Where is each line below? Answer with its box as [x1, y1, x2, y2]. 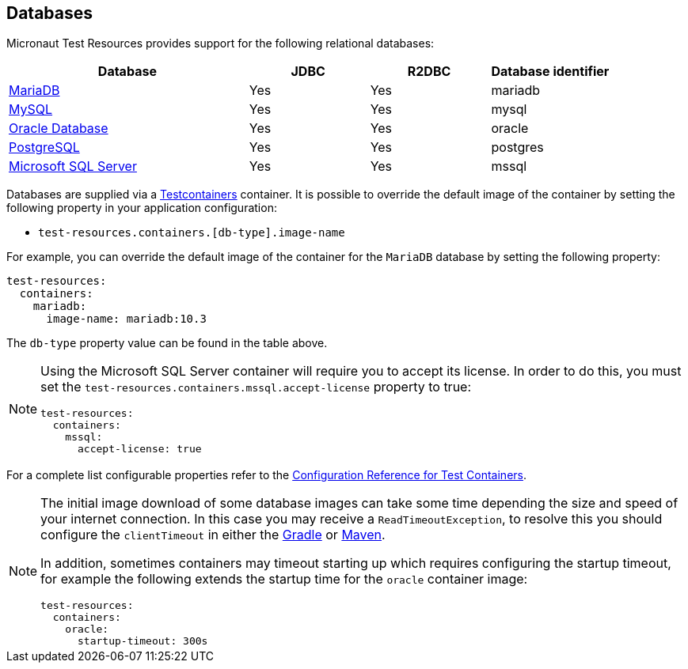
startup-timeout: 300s [78, 635, 208, 648]
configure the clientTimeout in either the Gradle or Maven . [40, 527, 386, 543]
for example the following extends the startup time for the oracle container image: [40, 571, 528, 588]
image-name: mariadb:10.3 [46, 312, 207, 326]
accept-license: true [78, 443, 202, 455]
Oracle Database [9, 120, 108, 137]
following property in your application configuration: [6, 201, 277, 215]
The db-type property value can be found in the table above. [6, 336, 328, 350]
